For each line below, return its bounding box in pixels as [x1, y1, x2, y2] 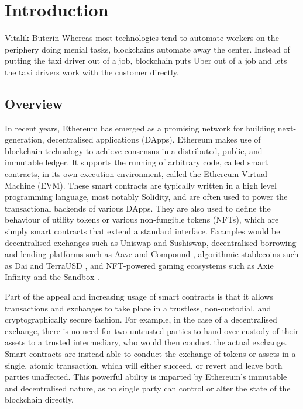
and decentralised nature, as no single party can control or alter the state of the [5, 382, 291, 394]
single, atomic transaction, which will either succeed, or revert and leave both [5, 359, 283, 371]
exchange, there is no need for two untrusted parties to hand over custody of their [5, 324, 299, 337]
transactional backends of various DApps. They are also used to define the [5, 202, 271, 214]
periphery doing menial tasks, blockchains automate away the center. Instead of [5, 43, 290, 55]
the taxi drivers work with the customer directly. [5, 65, 179, 78]
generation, [5, 133, 44, 145]
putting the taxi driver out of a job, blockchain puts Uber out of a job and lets [5, 54, 287, 67]
